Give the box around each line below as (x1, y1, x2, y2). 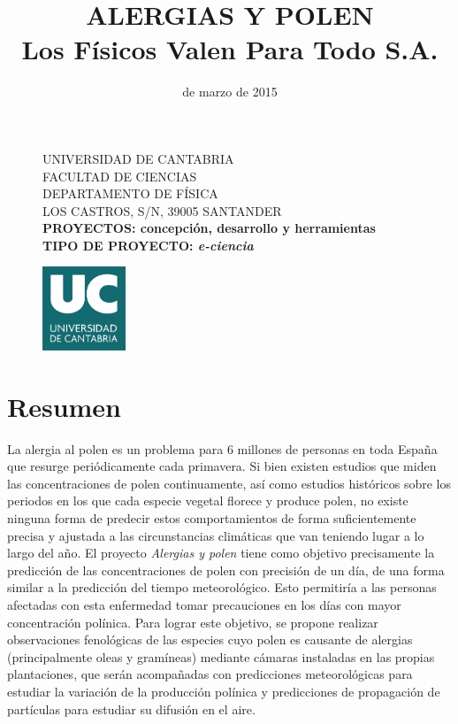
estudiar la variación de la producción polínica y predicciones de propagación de (7, 682, 440, 700)
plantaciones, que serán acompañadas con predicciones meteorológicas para (7, 665, 413, 683)
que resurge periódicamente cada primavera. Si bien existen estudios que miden (7, 457, 437, 475)
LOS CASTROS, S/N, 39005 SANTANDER (42, 201, 282, 220)
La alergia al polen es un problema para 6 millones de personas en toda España (7, 439, 438, 458)
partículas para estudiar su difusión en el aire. (7, 699, 256, 718)
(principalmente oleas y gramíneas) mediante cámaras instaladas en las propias (7, 647, 435, 666)
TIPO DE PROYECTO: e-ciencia (42, 235, 254, 254)
